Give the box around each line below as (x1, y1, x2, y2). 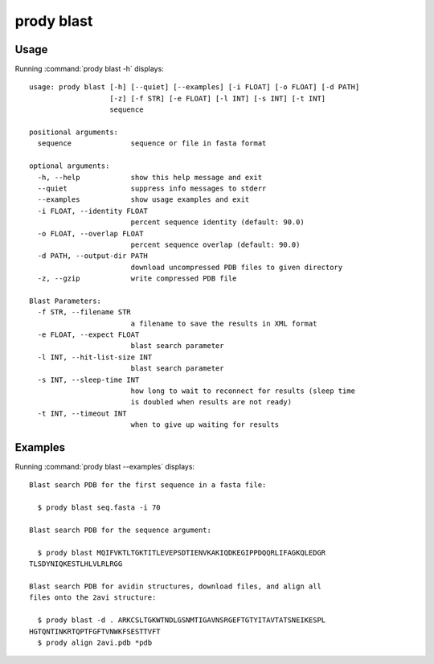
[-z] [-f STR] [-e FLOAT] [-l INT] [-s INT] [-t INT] (109, 93, 326, 103)
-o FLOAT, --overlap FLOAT (37, 229, 144, 238)
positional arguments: (29, 128, 119, 137)
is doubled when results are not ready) (130, 398, 293, 407)
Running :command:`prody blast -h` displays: (14, 64, 164, 74)
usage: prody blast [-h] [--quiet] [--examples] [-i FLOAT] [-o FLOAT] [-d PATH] (29, 83, 360, 92)
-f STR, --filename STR (37, 308, 132, 317)
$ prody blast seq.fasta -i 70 (37, 503, 161, 512)
